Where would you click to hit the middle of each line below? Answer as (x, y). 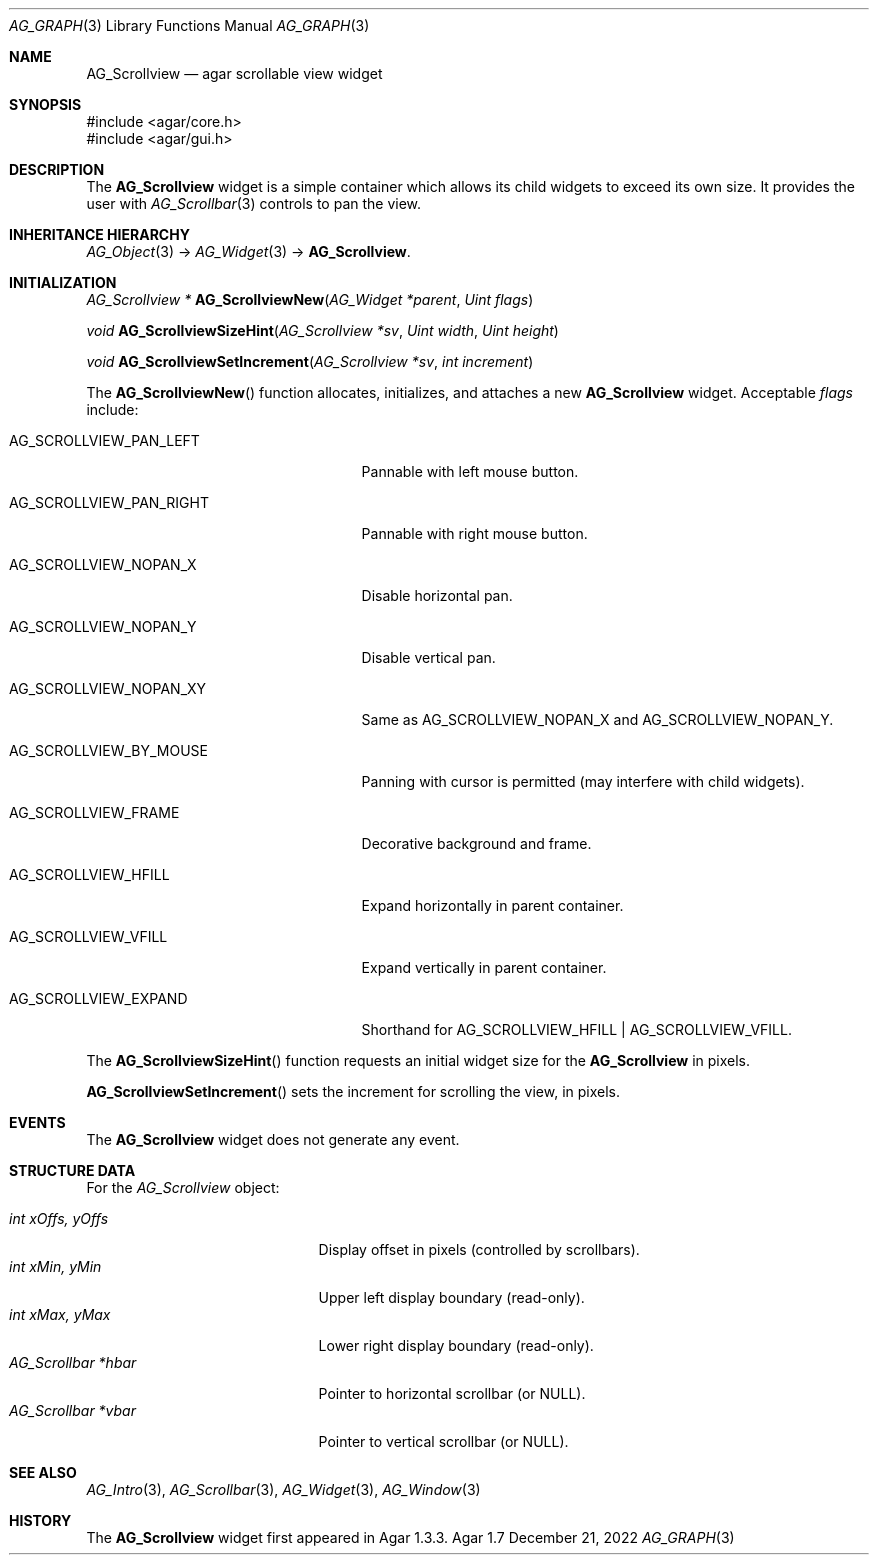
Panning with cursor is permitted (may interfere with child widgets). (583, 781)
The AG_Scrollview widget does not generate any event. (273, 1139)
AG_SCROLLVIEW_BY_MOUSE (108, 750)
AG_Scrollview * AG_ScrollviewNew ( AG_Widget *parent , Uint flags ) (310, 299)
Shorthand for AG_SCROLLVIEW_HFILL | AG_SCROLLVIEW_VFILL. (576, 1029)
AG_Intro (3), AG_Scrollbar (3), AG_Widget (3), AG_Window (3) (283, 1489)
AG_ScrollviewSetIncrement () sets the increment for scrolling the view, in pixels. (353, 1091)
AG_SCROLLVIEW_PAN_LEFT (104, 440)
